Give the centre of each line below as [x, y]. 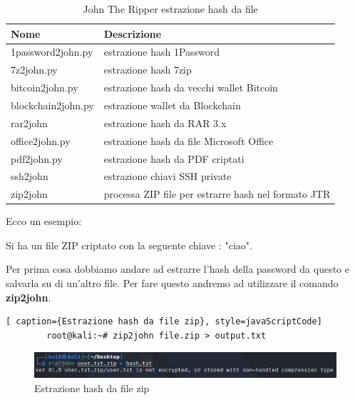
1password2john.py [52, 52]
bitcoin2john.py [45, 87]
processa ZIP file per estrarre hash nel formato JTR [217, 194]
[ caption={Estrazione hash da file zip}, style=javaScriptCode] [164, 322]
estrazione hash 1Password [162, 52]
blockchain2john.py [52, 105]
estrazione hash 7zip [148, 70]
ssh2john [30, 176]
